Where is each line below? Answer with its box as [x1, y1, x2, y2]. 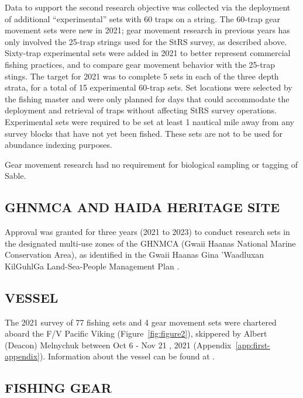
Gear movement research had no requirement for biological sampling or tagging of [5, 158, 298, 170]
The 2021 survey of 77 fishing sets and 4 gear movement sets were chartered [5, 316, 277, 328]
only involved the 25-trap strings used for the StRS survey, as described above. [5, 35, 287, 47]
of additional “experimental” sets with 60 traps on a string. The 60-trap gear [5, 12, 281, 25]
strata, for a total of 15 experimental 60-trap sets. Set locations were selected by [5, 81, 292, 94]
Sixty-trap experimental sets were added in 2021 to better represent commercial [5, 47, 291, 59]
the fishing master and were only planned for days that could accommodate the [5, 92, 290, 105]
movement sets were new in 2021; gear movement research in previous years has [5, 24, 290, 36]
